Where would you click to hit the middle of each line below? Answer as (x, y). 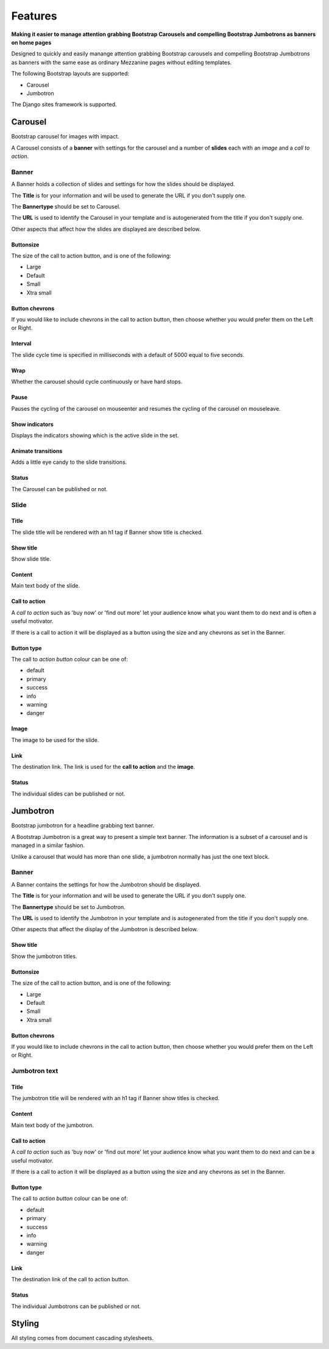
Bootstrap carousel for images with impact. (65, 137)
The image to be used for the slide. (55, 740)
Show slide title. (31, 559)
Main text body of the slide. (46, 586)
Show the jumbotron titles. (44, 956)
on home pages (31, 42)
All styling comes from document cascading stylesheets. (83, 1338)
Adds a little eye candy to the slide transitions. (69, 462)
